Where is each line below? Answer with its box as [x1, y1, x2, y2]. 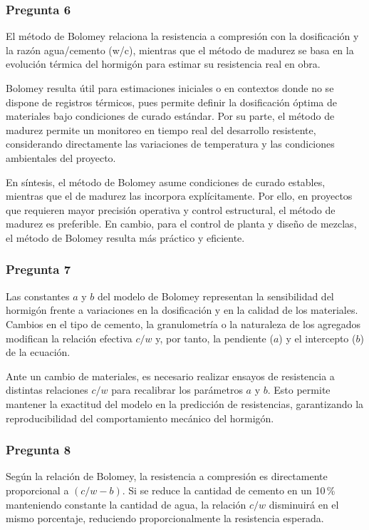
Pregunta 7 [6, 260, 71, 278]
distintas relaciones [6, 382, 88, 397]
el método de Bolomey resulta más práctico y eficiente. [6, 230, 245, 245]
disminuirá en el [269, 496, 339, 511]
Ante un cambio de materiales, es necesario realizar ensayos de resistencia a [6, 368, 335, 383]
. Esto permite [267, 382, 331, 397]
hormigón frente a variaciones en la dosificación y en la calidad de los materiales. [6, 302, 358, 317]
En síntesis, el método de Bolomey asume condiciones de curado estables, [6, 174, 326, 189]
